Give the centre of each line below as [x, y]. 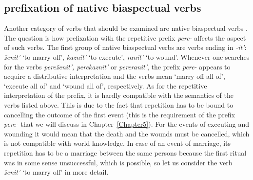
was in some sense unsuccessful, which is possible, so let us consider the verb [118, 162]
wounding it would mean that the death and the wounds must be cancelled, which [127, 133]
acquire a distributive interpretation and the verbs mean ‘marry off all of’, [115, 76]
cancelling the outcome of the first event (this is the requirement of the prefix [120, 114]
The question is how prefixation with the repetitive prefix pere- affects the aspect [125, 37]
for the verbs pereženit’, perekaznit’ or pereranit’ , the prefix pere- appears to [117, 66]
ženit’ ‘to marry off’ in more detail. [56, 172]
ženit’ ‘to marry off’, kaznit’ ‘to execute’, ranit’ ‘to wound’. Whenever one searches [127, 56]
